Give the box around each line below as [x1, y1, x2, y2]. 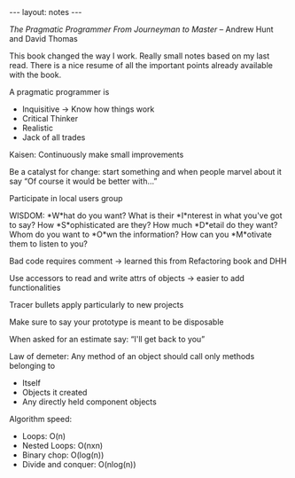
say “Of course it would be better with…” [9, 176, 158, 186]
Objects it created [21, 388, 88, 397]
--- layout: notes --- [9, 7, 82, 17]
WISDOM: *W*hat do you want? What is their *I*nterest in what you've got [9, 210, 283, 221]
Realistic [21, 122, 53, 133]
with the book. [9, 69, 62, 80]
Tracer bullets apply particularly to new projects [9, 300, 184, 310]
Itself [21, 378, 42, 388]
